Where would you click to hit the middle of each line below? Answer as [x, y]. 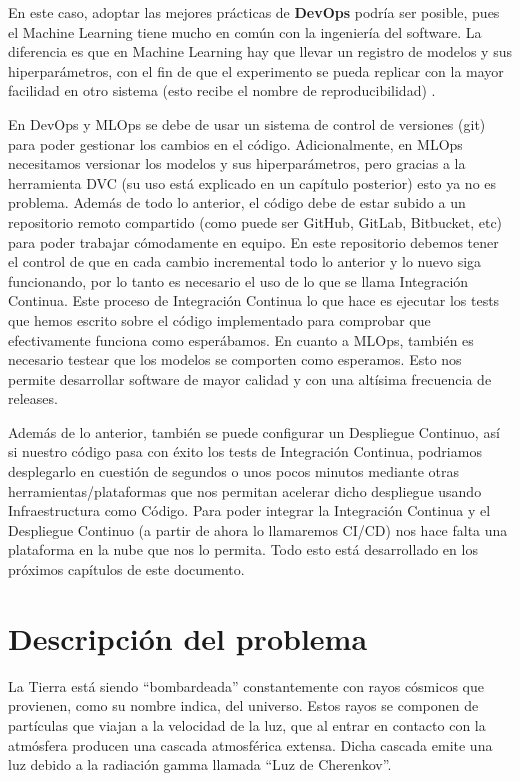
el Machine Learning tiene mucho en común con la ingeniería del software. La [245, 31]
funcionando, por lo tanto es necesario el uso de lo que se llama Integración [238, 280]
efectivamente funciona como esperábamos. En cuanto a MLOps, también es [241, 339]
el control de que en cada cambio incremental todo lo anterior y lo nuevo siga [245, 261]
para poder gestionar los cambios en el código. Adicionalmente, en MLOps [235, 143]
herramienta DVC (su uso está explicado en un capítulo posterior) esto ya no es [252, 182]
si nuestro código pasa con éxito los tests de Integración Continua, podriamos [245, 451]
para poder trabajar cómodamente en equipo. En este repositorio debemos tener [253, 241]
